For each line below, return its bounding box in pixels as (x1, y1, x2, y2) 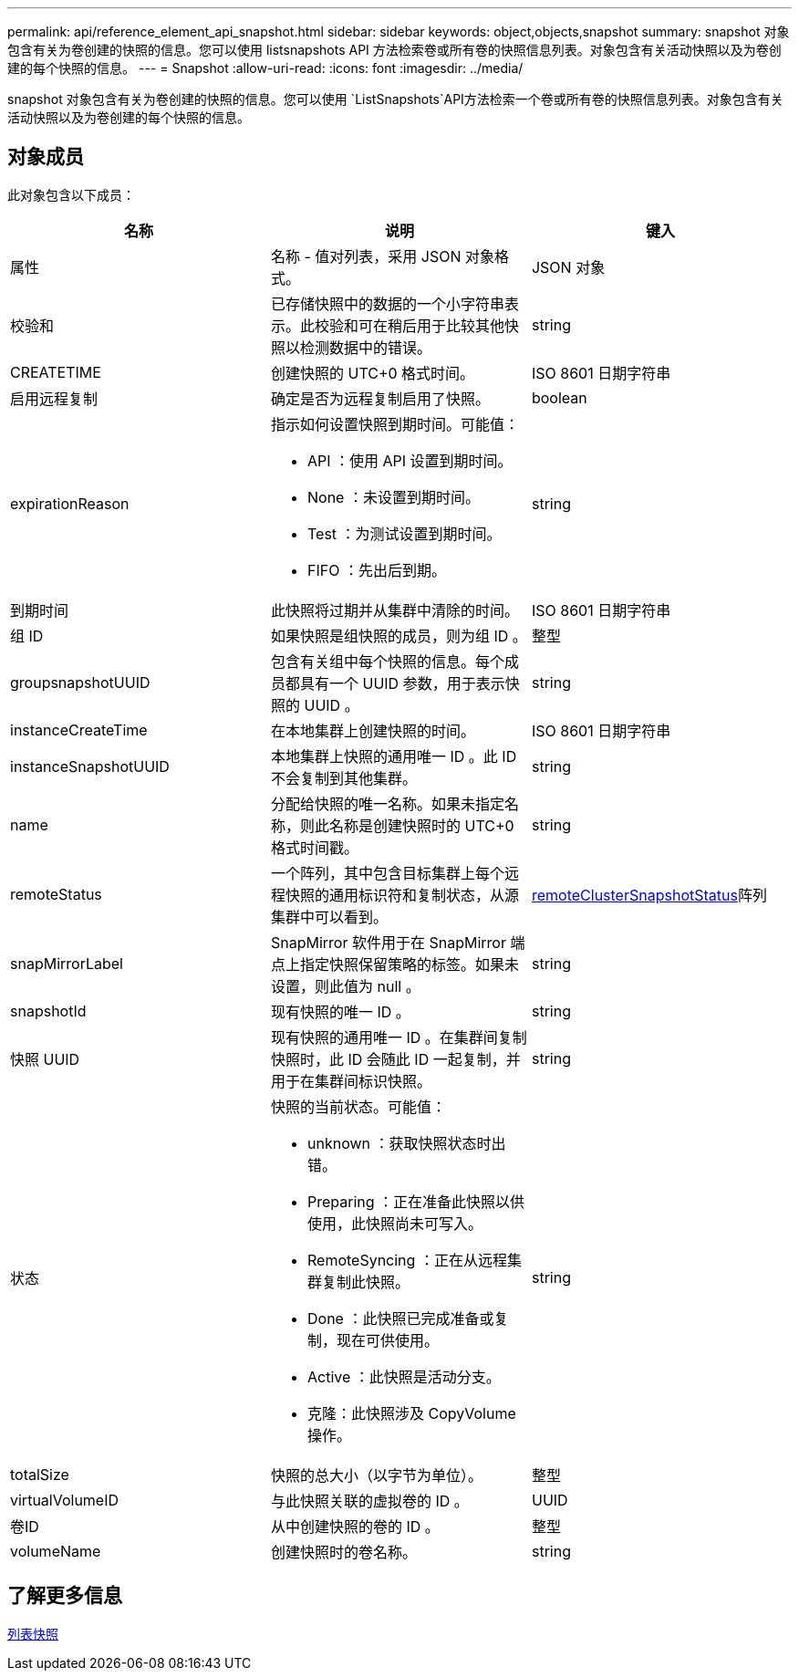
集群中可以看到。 (270, 907, 388, 926)
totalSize (10, 1464, 69, 1484)
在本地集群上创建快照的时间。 (270, 721, 475, 740)
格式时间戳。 (270, 838, 358, 857)
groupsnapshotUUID (10, 672, 150, 692)
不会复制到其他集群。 (270, 768, 417, 787)
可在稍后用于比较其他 (358, 316, 504, 335)
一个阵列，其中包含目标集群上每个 (270, 863, 504, 882)
